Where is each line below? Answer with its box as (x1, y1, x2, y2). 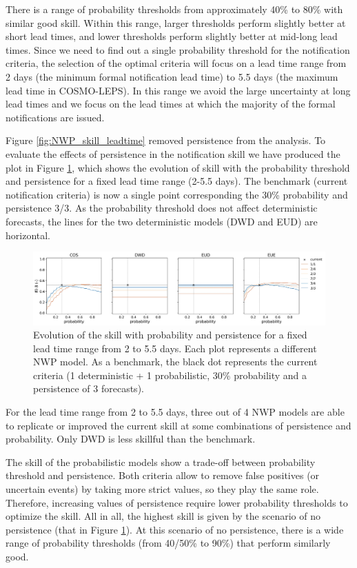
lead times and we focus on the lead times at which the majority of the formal (6, 97, 336, 111)
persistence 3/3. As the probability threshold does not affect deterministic (6, 201, 318, 215)
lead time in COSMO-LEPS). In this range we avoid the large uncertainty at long (6, 83, 351, 97)
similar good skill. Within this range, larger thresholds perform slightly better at (6, 15, 346, 30)
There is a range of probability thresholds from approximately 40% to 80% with (6, 2, 343, 16)
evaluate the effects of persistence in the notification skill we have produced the (6, 146, 340, 161)
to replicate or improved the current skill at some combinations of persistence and (6, 418, 351, 432)
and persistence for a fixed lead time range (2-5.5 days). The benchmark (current (6, 174, 348, 188)
